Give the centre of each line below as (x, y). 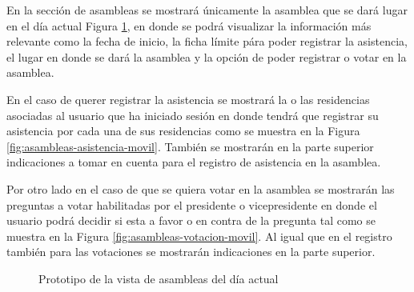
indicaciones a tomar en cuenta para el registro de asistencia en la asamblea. (194, 162)
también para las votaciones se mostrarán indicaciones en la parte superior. (191, 252)
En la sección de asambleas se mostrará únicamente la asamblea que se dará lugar (207, 10)
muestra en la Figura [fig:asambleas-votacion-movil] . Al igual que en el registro (199, 236)
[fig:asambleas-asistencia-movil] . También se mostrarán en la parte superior (190, 146)
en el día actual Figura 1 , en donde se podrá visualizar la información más (189, 25)
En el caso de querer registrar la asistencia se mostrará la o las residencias (188, 99)
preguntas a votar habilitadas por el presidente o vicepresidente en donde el (192, 204)
